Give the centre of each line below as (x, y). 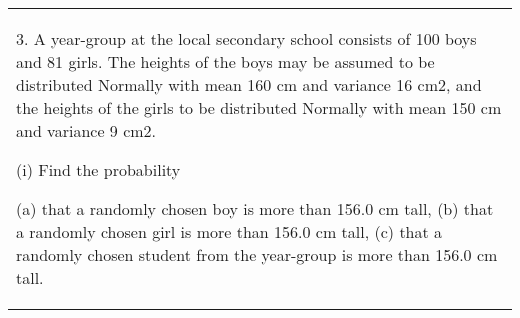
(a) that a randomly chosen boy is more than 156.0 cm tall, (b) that (255, 208)
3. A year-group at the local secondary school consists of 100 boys (246, 38)
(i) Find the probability (98, 169)
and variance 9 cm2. (86, 130)
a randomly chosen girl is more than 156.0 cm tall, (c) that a (229, 231)
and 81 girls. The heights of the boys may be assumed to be (225, 61)
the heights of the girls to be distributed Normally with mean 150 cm (259, 107)
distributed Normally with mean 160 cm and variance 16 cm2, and (249, 84)
